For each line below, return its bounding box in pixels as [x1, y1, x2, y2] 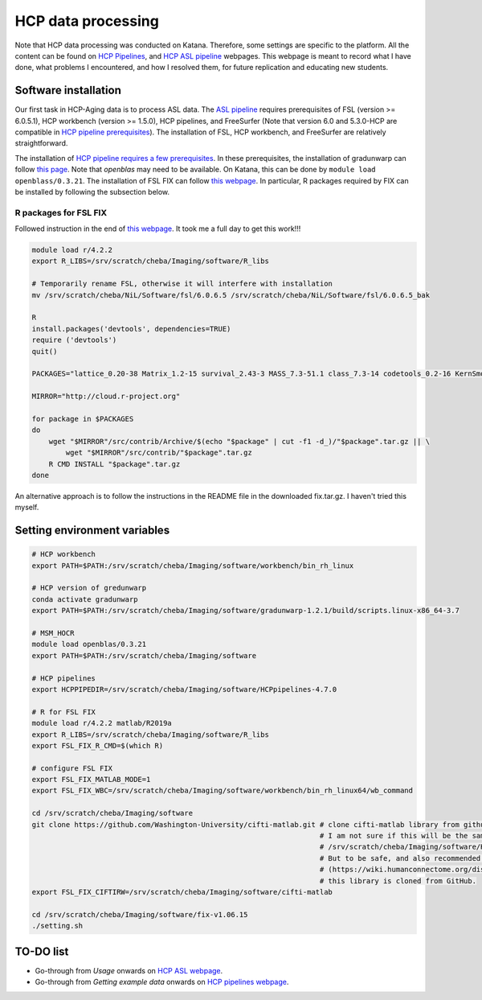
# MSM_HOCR [31, 628, 75, 638]
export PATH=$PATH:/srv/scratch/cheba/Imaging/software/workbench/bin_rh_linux [31, 561, 354, 570]
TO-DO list [14, 944, 69, 958]
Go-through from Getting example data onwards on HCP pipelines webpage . [35, 977, 289, 987]
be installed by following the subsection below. [14, 187, 170, 196]
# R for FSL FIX [31, 707, 96, 716]
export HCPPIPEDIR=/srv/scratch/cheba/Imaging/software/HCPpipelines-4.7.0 [31, 685, 337, 693]
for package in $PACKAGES [31, 414, 134, 423]
